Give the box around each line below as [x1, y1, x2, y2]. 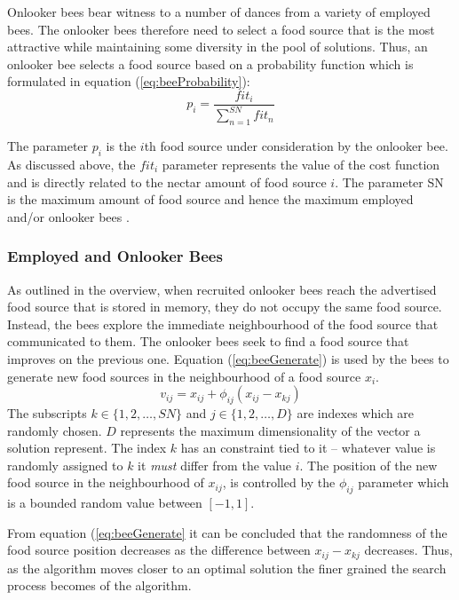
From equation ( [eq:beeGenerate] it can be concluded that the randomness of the [7, 523, 447, 541]
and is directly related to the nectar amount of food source [7, 172, 327, 191]
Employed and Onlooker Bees [7, 245, 223, 267]
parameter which [358, 473, 449, 492]
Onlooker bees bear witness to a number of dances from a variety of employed [7, 3, 431, 20]
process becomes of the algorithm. [7, 576, 192, 595]
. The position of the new [299, 455, 438, 474]
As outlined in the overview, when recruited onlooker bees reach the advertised [7, 280, 437, 298]
